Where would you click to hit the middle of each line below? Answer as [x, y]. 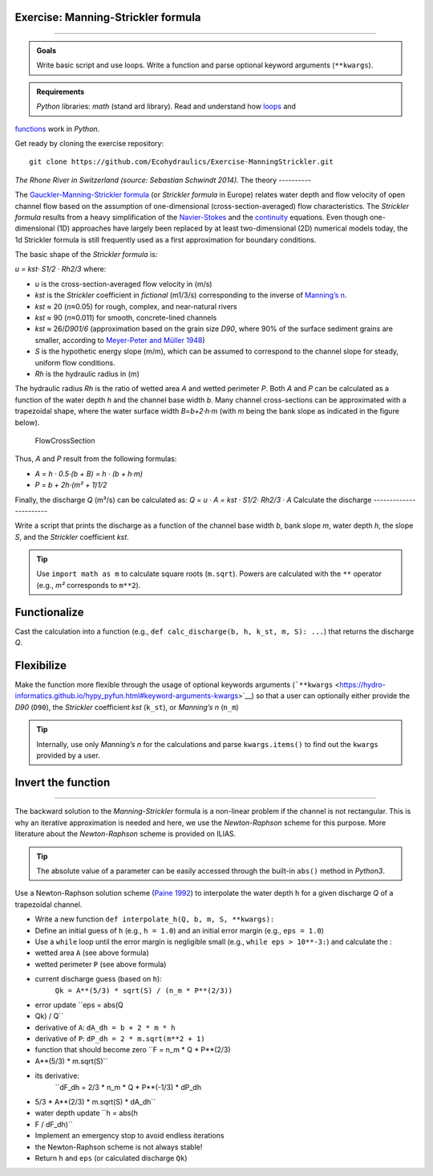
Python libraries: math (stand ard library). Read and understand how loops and [166, 106]
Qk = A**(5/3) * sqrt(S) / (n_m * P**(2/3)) [144, 990]
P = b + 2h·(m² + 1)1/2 [71, 485]
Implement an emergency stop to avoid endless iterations [129, 1136]
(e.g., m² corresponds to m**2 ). [89, 585]
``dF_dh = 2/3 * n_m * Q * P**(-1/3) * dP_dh [128, 1087]
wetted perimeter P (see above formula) [101, 964]
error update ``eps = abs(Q [79, 1005]
